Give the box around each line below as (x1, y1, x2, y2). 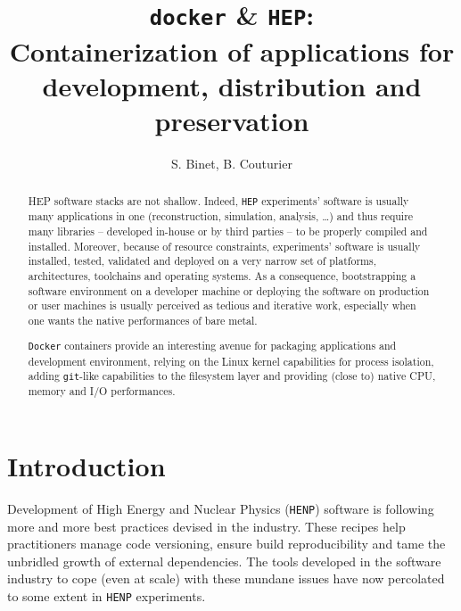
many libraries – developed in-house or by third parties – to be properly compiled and (28, 224, 428, 238)
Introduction (7, 448, 166, 484)
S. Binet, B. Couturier (171, 153, 292, 172)
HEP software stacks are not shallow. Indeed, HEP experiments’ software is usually (28, 194, 409, 209)
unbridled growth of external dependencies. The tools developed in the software (7, 551, 441, 570)
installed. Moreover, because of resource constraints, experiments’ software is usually (28, 238, 421, 253)
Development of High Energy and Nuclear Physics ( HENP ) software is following (7, 500, 434, 518)
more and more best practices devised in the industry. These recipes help (7, 516, 406, 535)
